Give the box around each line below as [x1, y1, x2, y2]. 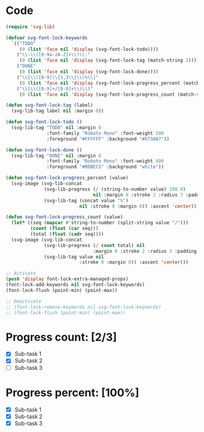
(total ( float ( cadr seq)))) [30, 231, 104, 237]
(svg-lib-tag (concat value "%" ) [44, 197, 129, 204]
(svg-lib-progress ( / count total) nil [44, 242, 146, 248]
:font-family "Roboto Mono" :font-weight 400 [46, 158, 164, 164]
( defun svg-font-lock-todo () [5, 119, 83, 125]
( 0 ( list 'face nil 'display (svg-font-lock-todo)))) [19, 46, 159, 52]
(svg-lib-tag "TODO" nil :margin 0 [11, 125, 102, 131]
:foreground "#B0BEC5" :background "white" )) [46, 164, 164, 170]
